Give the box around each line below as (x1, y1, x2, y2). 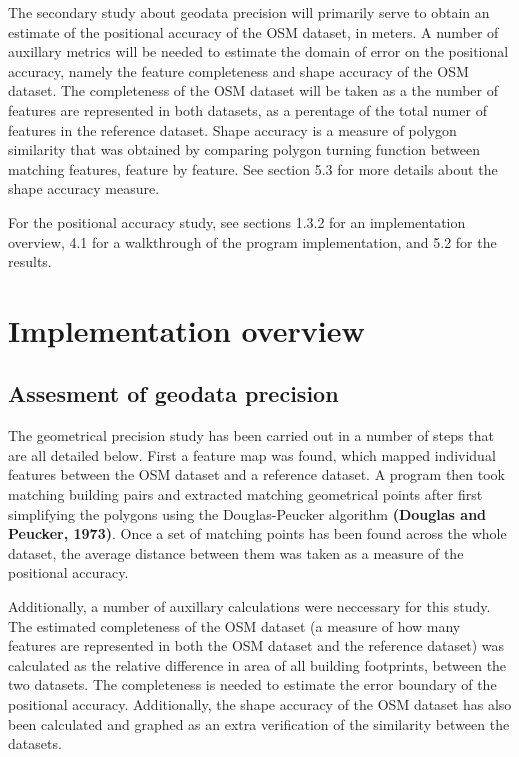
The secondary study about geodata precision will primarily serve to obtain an (8, 2, 490, 22)
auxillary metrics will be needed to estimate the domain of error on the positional (8, 41, 509, 62)
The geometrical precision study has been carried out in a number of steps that (8, 425, 494, 446)
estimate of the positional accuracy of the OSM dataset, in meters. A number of (8, 21, 499, 42)
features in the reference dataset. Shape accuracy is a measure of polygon (8, 119, 457, 140)
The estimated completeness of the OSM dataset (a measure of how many (8, 615, 461, 636)
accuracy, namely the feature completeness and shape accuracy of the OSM (8, 60, 469, 81)
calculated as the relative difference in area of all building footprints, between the (8, 654, 507, 675)
